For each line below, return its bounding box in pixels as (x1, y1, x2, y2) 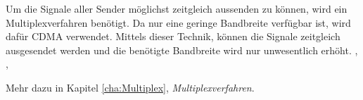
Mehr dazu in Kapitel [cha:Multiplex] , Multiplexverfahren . (6, 80, 255, 94)
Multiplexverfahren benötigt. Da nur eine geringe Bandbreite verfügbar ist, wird (6, 15, 351, 30)
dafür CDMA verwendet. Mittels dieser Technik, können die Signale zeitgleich (6, 29, 340, 44)
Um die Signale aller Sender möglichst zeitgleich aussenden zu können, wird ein (6, 1, 348, 15)
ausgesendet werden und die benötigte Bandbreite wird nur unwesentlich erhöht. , (6, 42, 358, 57)
